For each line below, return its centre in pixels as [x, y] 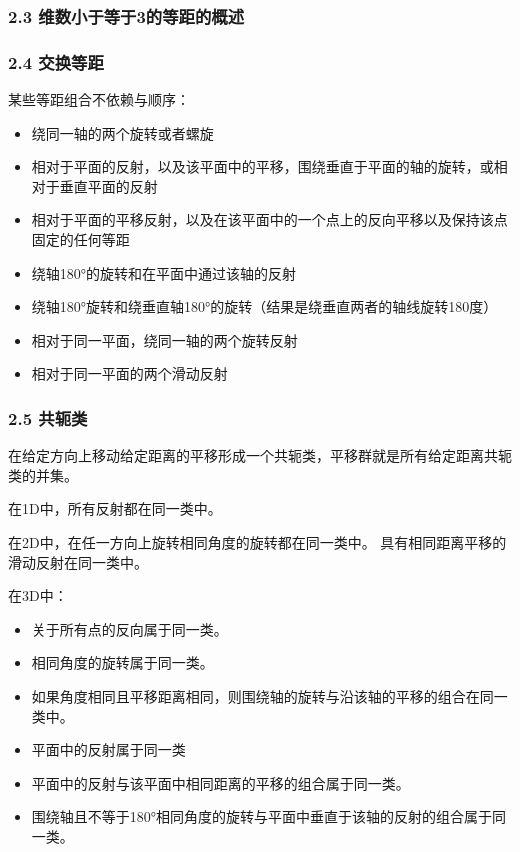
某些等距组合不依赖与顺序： [99, 99]
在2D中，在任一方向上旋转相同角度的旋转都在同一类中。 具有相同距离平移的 [257, 542]
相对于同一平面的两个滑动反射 [129, 373]
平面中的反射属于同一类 [108, 749]
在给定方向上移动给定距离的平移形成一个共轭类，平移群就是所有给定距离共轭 [260, 455]
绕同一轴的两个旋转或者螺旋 [122, 132]
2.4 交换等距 [56, 61]
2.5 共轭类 [48, 417]
